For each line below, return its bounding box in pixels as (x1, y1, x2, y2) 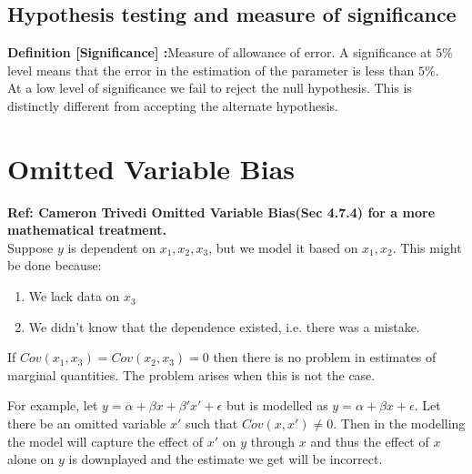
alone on (7, 449, 55, 469)
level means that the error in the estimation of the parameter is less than (7, 60, 415, 79)
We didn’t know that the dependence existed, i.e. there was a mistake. (28, 317, 420, 336)
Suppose (7, 237, 54, 257)
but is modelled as (226, 396, 328, 415)
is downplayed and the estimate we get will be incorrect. (68, 449, 383, 469)
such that (186, 414, 238, 433)
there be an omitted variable (7, 414, 166, 433)
